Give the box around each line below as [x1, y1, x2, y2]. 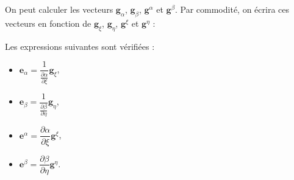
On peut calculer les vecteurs [5, 3, 113, 15]
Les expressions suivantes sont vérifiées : [5, 40, 155, 52]
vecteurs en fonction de [5, 16, 91, 29]
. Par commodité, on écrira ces [174, 3, 290, 15]
